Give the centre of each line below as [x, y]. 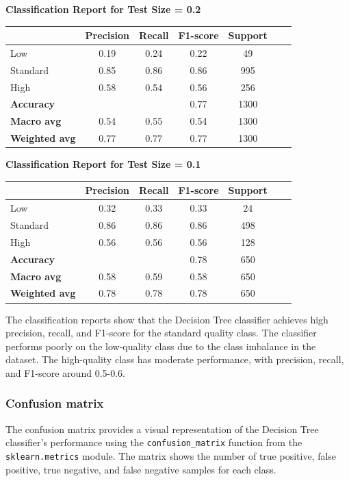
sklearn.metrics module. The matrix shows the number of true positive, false [171, 455]
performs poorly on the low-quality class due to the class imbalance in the [161, 346]
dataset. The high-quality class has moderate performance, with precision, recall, [175, 359]
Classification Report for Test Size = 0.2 [103, 9]
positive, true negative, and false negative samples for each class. [141, 469]
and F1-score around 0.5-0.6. [65, 372]
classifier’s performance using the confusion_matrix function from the [154, 442]
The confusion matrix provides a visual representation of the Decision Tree [162, 429]
